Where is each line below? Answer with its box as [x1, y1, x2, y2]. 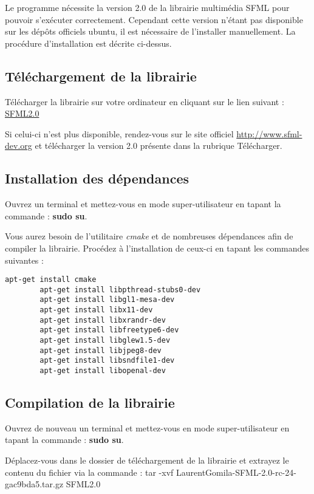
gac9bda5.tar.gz [5, 478, 64, 490]
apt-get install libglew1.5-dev [39, 336, 171, 345]
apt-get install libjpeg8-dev [39, 346, 162, 355]
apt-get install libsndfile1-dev [39, 356, 175, 365]
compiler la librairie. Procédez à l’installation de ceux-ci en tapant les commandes [5, 241, 310, 254]
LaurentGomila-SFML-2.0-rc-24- [176, 465, 296, 478]
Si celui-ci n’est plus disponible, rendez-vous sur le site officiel [5, 127, 234, 140]
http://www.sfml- [236, 127, 302, 140]
